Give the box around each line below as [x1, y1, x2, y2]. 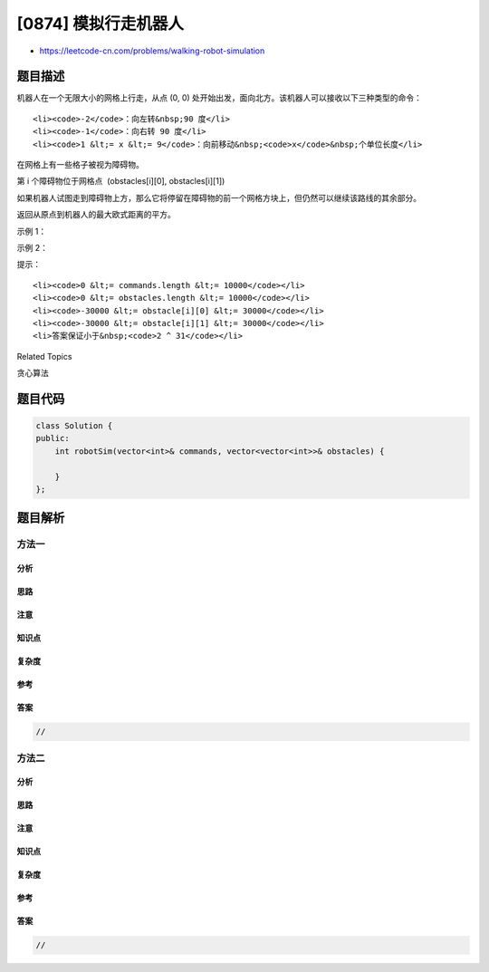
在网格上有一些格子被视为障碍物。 [16, 159, 144, 170]
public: [35, 433, 70, 444]
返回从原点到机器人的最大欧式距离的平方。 [16, 209, 176, 220]
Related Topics [16, 351, 72, 361]
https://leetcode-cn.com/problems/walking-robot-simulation [39, 45, 265, 56]
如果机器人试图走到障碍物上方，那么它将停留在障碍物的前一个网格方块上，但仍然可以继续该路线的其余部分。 [16, 192, 421, 203]
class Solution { [35, 421, 113, 431]
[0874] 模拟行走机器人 [16, 14, 185, 34]
